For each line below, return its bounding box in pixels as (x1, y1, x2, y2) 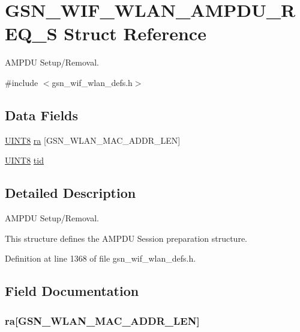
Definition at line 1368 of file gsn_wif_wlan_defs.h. (5, 252, 196, 265)
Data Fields (5, 105, 79, 124)
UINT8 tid (5, 154, 44, 167)
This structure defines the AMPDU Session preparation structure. (5, 232, 247, 244)
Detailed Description (5, 183, 136, 202)
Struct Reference (64, 21, 206, 46)
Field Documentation (5, 281, 139, 300)
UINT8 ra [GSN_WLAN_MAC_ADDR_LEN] (5, 134, 181, 146)
